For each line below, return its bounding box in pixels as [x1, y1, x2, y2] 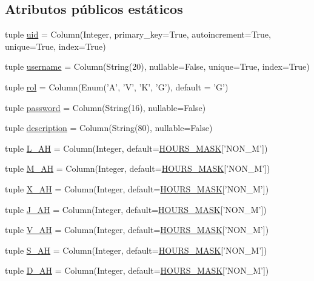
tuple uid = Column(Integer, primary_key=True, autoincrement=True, [5, 28, 271, 41]
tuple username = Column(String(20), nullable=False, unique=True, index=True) [5, 60, 310, 73]
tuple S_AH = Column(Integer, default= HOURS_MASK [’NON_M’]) [5, 243, 267, 256]
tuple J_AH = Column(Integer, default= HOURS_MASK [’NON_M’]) [5, 203, 267, 215]
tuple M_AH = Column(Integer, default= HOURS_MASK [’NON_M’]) [5, 162, 270, 175]
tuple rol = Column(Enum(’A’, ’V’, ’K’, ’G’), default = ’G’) [5, 80, 229, 93]
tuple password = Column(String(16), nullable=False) [5, 101, 206, 113]
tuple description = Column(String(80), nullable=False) [5, 121, 213, 134]
